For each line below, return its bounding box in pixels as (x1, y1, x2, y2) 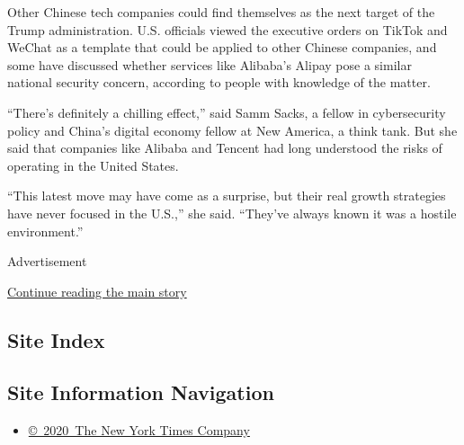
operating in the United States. (7, 156, 179, 174)
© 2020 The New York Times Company (28, 421, 250, 440)
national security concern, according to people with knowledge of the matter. (7, 73, 431, 92)
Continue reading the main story (7, 281, 187, 300)
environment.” (7, 221, 84, 240)
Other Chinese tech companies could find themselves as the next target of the (7, 3, 435, 21)
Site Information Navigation (7, 378, 274, 406)
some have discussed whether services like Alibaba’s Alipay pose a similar (7, 55, 412, 74)
